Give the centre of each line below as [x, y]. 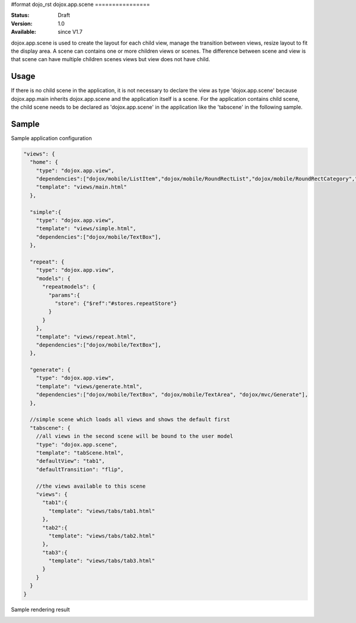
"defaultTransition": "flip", [80, 469]
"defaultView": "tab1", [70, 461]
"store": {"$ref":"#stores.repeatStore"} [116, 303]
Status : [20, 15]
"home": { [44, 162]
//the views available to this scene [91, 486]
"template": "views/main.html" [81, 187]
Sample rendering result [41, 609]
